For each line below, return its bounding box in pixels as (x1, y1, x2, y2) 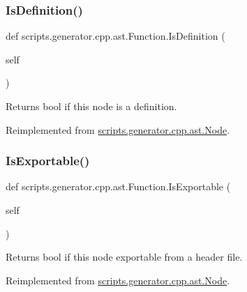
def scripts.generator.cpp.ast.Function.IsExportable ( (6, 179, 231, 194)
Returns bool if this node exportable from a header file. (6, 249, 243, 264)
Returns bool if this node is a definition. (6, 99, 177, 113)
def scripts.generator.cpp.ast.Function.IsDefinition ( (6, 29, 225, 43)
